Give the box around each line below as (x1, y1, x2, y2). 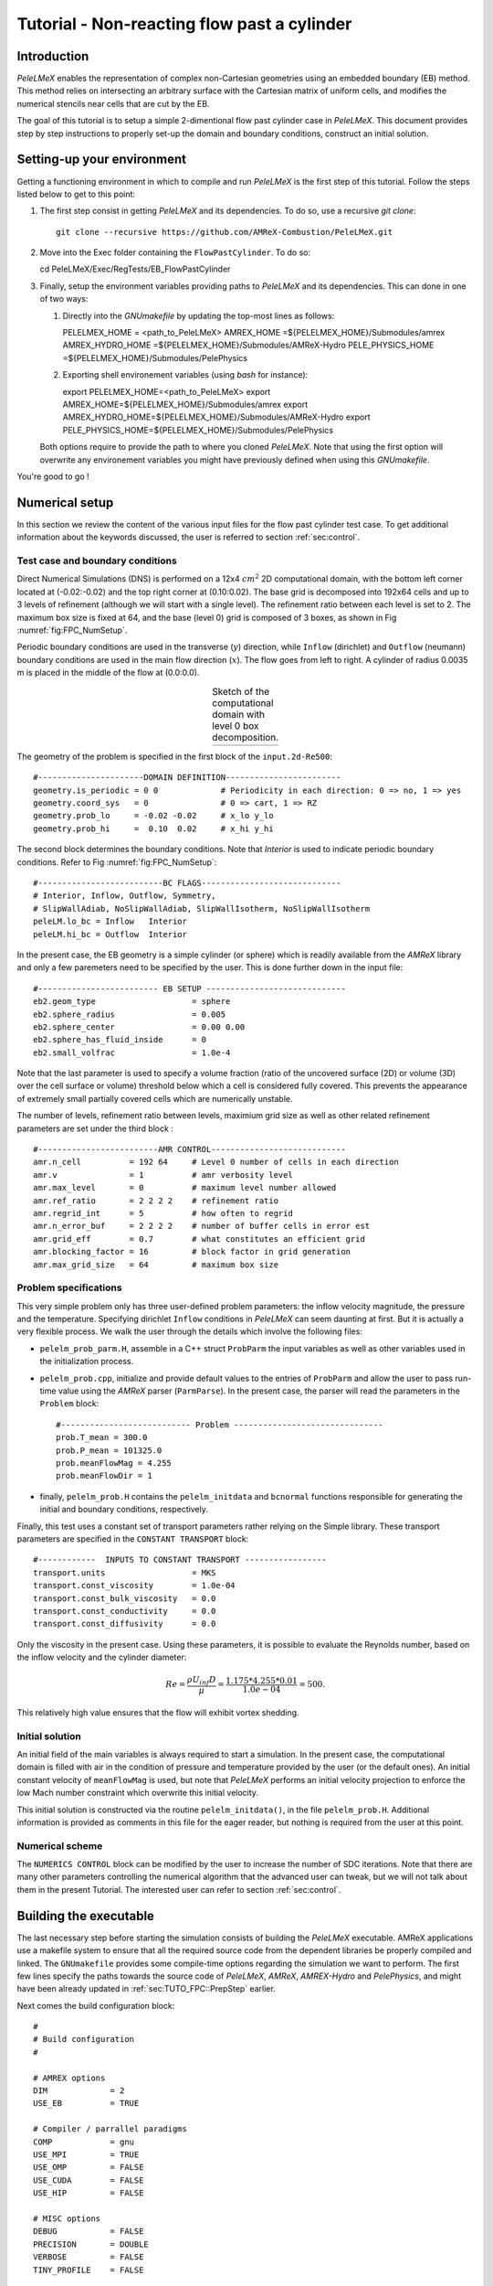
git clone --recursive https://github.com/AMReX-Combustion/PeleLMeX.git (56, 227, 393, 237)
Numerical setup (16, 495, 114, 510)
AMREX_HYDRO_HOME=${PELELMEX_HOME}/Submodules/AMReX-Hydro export (62, 411, 371, 422)
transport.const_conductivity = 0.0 (33, 1606, 216, 1616)
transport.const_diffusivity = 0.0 (33, 1618, 216, 1629)
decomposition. (211, 731, 279, 743)
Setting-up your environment (16, 152, 187, 167)
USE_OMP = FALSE (33, 2163, 144, 2173)
